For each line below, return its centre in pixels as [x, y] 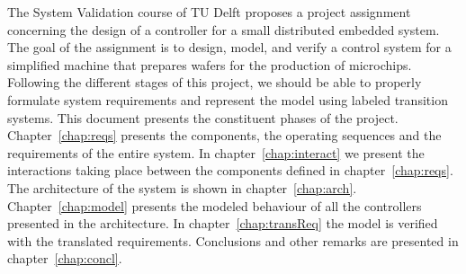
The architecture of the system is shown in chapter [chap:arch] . [182, 187]
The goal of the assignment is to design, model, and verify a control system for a [229, 47]
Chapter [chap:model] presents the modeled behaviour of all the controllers [215, 205]
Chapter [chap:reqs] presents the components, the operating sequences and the [224, 135]
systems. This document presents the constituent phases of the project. [203, 117]
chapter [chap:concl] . [65, 258]
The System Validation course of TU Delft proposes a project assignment [209, 12]
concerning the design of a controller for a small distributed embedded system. [224, 29]
